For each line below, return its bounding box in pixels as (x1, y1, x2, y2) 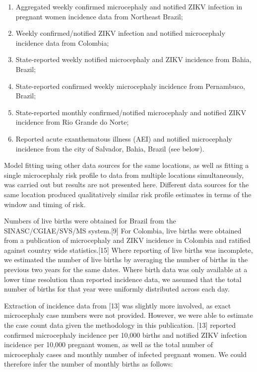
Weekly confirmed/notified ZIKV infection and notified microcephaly (15, 28, 225, 38)
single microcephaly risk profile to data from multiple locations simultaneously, (4, 169, 244, 180)
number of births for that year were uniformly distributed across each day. (4, 284, 230, 294)
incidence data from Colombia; (15, 37, 109, 48)
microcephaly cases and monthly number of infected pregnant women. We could (4, 349, 247, 359)
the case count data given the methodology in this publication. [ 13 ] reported (4, 320, 236, 330)
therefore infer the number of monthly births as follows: (4, 359, 173, 369)
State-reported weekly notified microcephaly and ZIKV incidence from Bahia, (15, 54, 252, 65)
